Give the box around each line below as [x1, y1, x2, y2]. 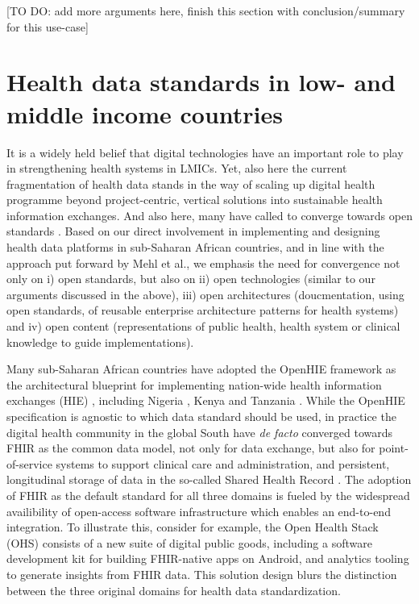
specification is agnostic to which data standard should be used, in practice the [6, 408, 396, 424]
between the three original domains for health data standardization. [6, 581, 341, 598]
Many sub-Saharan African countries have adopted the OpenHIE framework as [6, 360, 396, 377]
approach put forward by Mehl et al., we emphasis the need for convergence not [6, 254, 400, 271]
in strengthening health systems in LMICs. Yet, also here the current [6, 160, 347, 177]
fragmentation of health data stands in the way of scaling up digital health [6, 175, 375, 192]
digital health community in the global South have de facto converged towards [6, 423, 392, 440]
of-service [6, 455, 52, 472]
